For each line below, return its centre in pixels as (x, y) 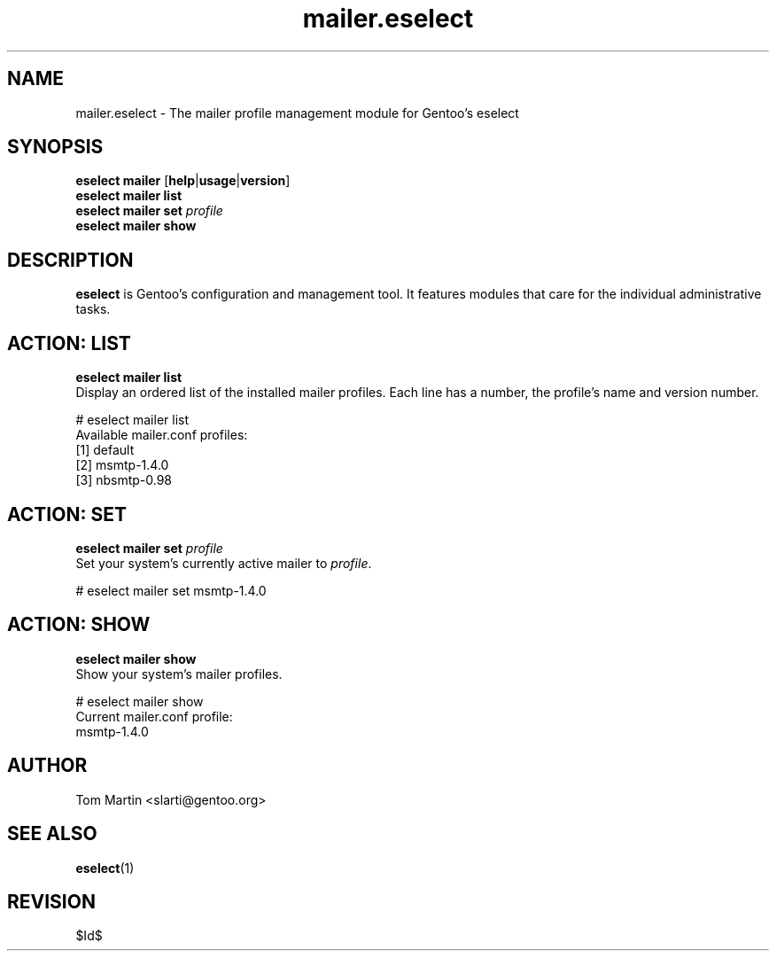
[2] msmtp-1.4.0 (122, 465)
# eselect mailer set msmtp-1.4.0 (171, 590)
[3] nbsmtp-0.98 (124, 480)
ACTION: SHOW (79, 625)
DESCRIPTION (70, 260)
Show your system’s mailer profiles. (179, 674)
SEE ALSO (52, 834)
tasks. (93, 309)
